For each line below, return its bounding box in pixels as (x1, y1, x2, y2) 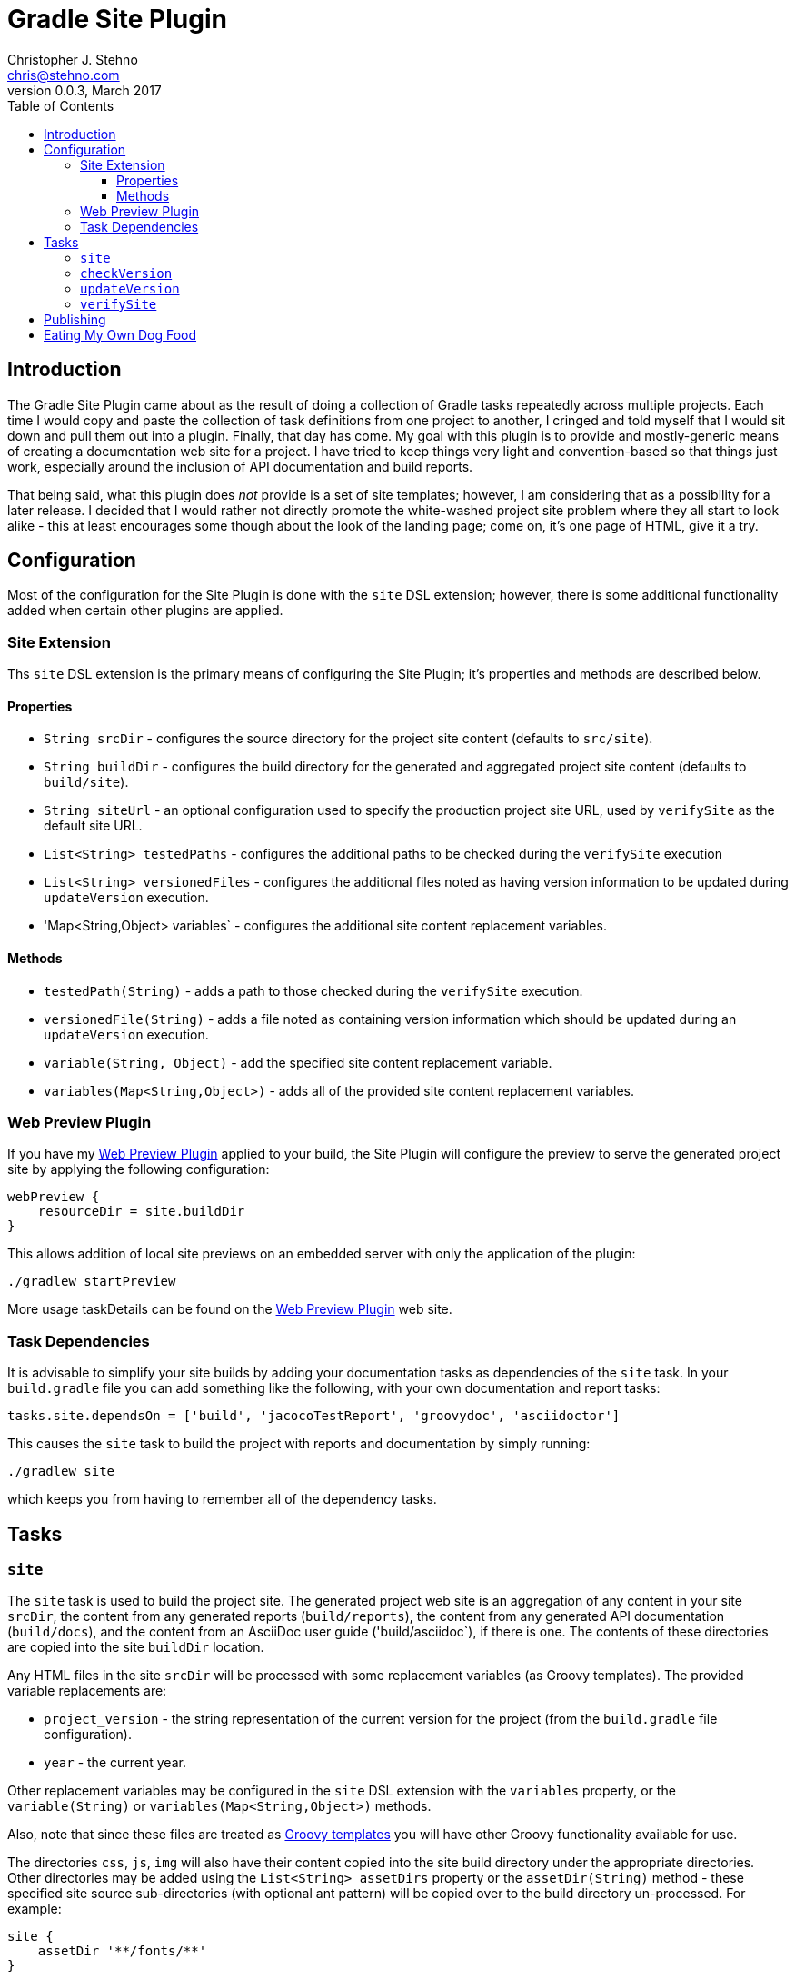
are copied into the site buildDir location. (7, 1639, 264, 1656)
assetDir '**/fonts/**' (37, 1944, 207, 1959)
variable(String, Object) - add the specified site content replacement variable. (44, 1054, 552, 1070)
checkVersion (80, 265, 173, 281)
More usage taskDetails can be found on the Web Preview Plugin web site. (7, 1301, 452, 1318)
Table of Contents (7, 97, 114, 114)
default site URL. (44, 818, 143, 834)
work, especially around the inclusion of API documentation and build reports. (7, 458, 473, 474)
